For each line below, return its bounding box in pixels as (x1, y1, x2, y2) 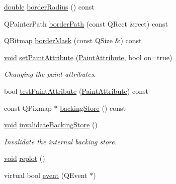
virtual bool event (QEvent (4, 169, 87, 180)
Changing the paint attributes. (4, 69, 96, 79)
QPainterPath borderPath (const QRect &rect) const (4, 18, 168, 29)
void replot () (4, 153, 45, 163)
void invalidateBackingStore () (4, 119, 98, 130)
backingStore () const (60, 102, 126, 113)
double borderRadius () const (4, 2, 95, 12)
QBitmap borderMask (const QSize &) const (4, 35, 142, 46)
